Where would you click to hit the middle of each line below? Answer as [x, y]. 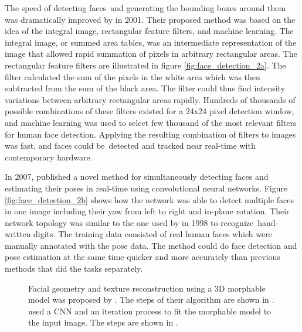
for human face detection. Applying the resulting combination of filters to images [150, 134]
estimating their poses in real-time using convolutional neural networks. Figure [146, 188]
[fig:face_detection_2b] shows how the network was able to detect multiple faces [150, 199]
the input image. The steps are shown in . [103, 322]
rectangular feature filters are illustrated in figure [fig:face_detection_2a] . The [145, 65]
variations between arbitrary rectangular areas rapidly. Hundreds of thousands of [150, 99]
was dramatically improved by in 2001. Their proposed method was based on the [150, 19]
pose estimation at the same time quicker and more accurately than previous [142, 257]
